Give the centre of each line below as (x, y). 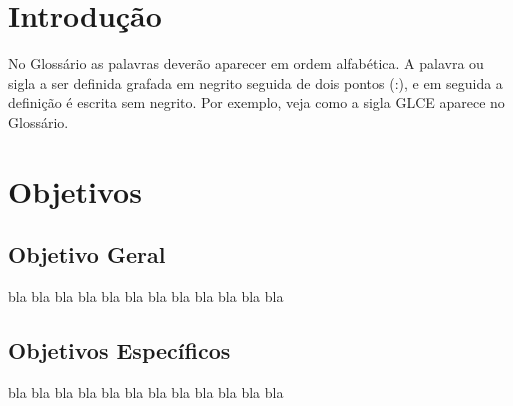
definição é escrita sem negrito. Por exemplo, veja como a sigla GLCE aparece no (256, 102)
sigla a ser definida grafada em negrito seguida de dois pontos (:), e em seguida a (255, 82)
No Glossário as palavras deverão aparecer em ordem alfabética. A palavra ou (246, 63)
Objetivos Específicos (119, 350)
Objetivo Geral (87, 254)
